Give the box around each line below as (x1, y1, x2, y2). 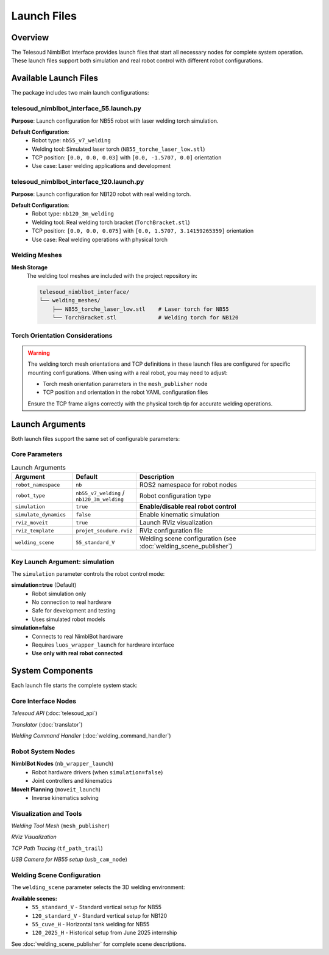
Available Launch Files (11, 73, 99, 84)
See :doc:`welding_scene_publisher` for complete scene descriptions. (11, 940, 186, 948)
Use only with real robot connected (32, 650, 123, 657)
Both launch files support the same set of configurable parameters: (11, 435, 180, 442)
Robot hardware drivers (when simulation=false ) (32, 768, 163, 775)
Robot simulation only (32, 590, 87, 597)
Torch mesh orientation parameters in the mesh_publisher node (43, 380, 208, 387)
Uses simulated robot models (32, 615, 106, 623)
